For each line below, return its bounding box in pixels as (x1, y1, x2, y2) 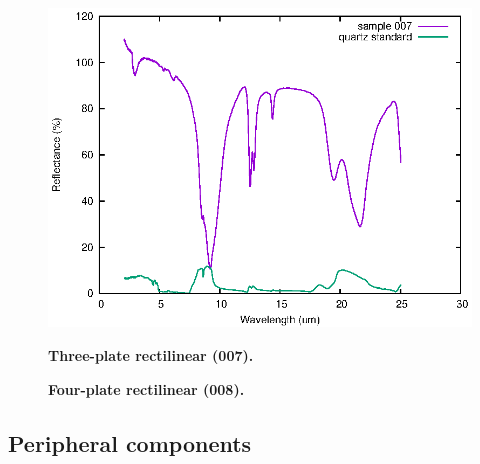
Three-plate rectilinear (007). (48, 344, 254, 365)
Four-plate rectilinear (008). (48, 378, 245, 399)
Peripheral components (8, 427, 252, 458)
